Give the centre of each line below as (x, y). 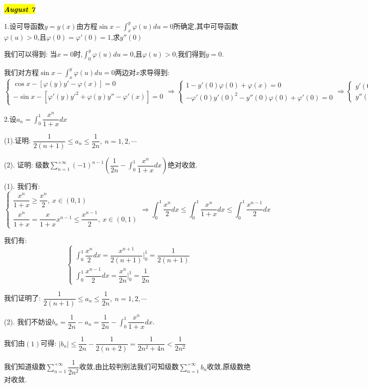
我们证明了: (22, 298)
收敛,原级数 (225, 366)
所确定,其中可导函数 (206, 26)
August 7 (20, 9)
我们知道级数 (25, 366)
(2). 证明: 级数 (27, 165)
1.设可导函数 (24, 26)
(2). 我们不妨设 (28, 321)
